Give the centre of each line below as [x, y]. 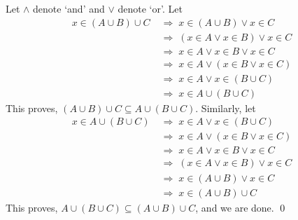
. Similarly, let [226, 108]
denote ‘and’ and [69, 8]
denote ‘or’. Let [150, 8]
